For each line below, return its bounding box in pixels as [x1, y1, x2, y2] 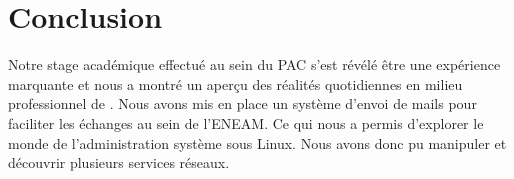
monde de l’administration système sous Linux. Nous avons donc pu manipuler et [8, 132, 507, 153]
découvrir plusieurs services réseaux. [8, 152, 230, 173]
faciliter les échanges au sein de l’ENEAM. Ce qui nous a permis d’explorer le [8, 112, 484, 133]
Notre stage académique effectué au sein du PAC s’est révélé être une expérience [8, 54, 501, 75]
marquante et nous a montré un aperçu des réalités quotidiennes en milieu [8, 73, 463, 94]
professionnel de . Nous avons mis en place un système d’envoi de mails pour [8, 93, 477, 114]
